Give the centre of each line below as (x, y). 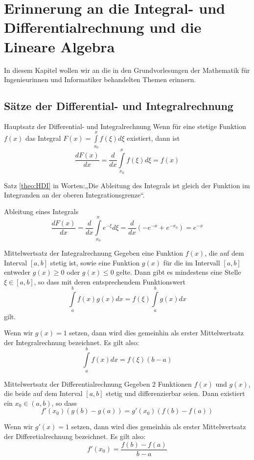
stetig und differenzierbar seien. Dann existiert (175, 393)
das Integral (43, 138)
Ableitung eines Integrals (41, 211)
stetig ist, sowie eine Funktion (95, 262)
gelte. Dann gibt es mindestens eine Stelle (179, 272)
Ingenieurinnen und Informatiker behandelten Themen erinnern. (100, 79)
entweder (17, 272)
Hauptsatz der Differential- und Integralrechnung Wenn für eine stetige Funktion (125, 126)
